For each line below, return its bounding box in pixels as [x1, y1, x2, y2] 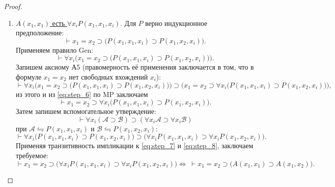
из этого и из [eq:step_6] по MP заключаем [15, 89, 148, 99]
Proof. [4, 1, 22, 11]
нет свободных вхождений [69, 71, 148, 82]
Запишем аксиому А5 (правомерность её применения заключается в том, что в [15, 62, 254, 72]
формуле [15, 71, 42, 82]
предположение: [15, 27, 64, 38]
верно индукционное [145, 17, 208, 28]
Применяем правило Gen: [15, 44, 93, 55]
